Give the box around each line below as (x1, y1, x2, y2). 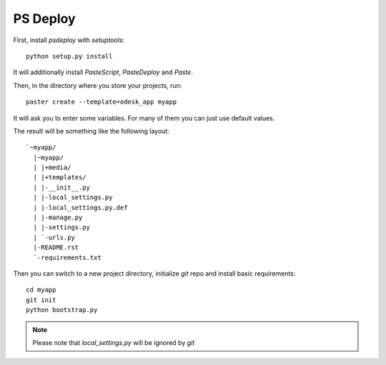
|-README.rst (33, 244, 79, 251)
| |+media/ (33, 164, 71, 171)
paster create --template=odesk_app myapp (26, 98, 177, 106)
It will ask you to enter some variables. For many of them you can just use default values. (13, 114, 275, 122)
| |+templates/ (33, 174, 86, 181)
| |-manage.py (33, 214, 83, 221)
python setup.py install (26, 52, 113, 60)
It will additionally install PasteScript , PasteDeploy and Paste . (13, 68, 193, 76)
